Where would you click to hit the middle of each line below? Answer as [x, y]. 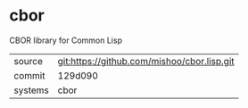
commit [29, 75]
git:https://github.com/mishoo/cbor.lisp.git [146, 61]
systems [31, 90]
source [28, 61]
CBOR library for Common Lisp [66, 40]
